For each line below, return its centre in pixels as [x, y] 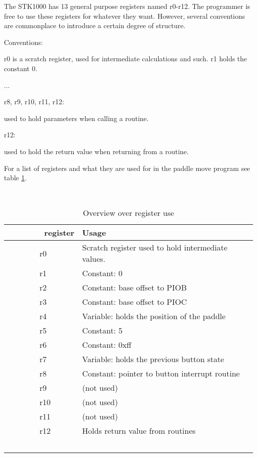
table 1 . [15, 178]
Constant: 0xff [107, 345]
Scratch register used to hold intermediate [155, 248]
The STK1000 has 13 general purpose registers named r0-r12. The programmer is [127, 6]
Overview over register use [128, 213]
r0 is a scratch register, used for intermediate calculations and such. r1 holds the [126, 59]
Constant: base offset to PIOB [134, 288]
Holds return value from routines [139, 431]
